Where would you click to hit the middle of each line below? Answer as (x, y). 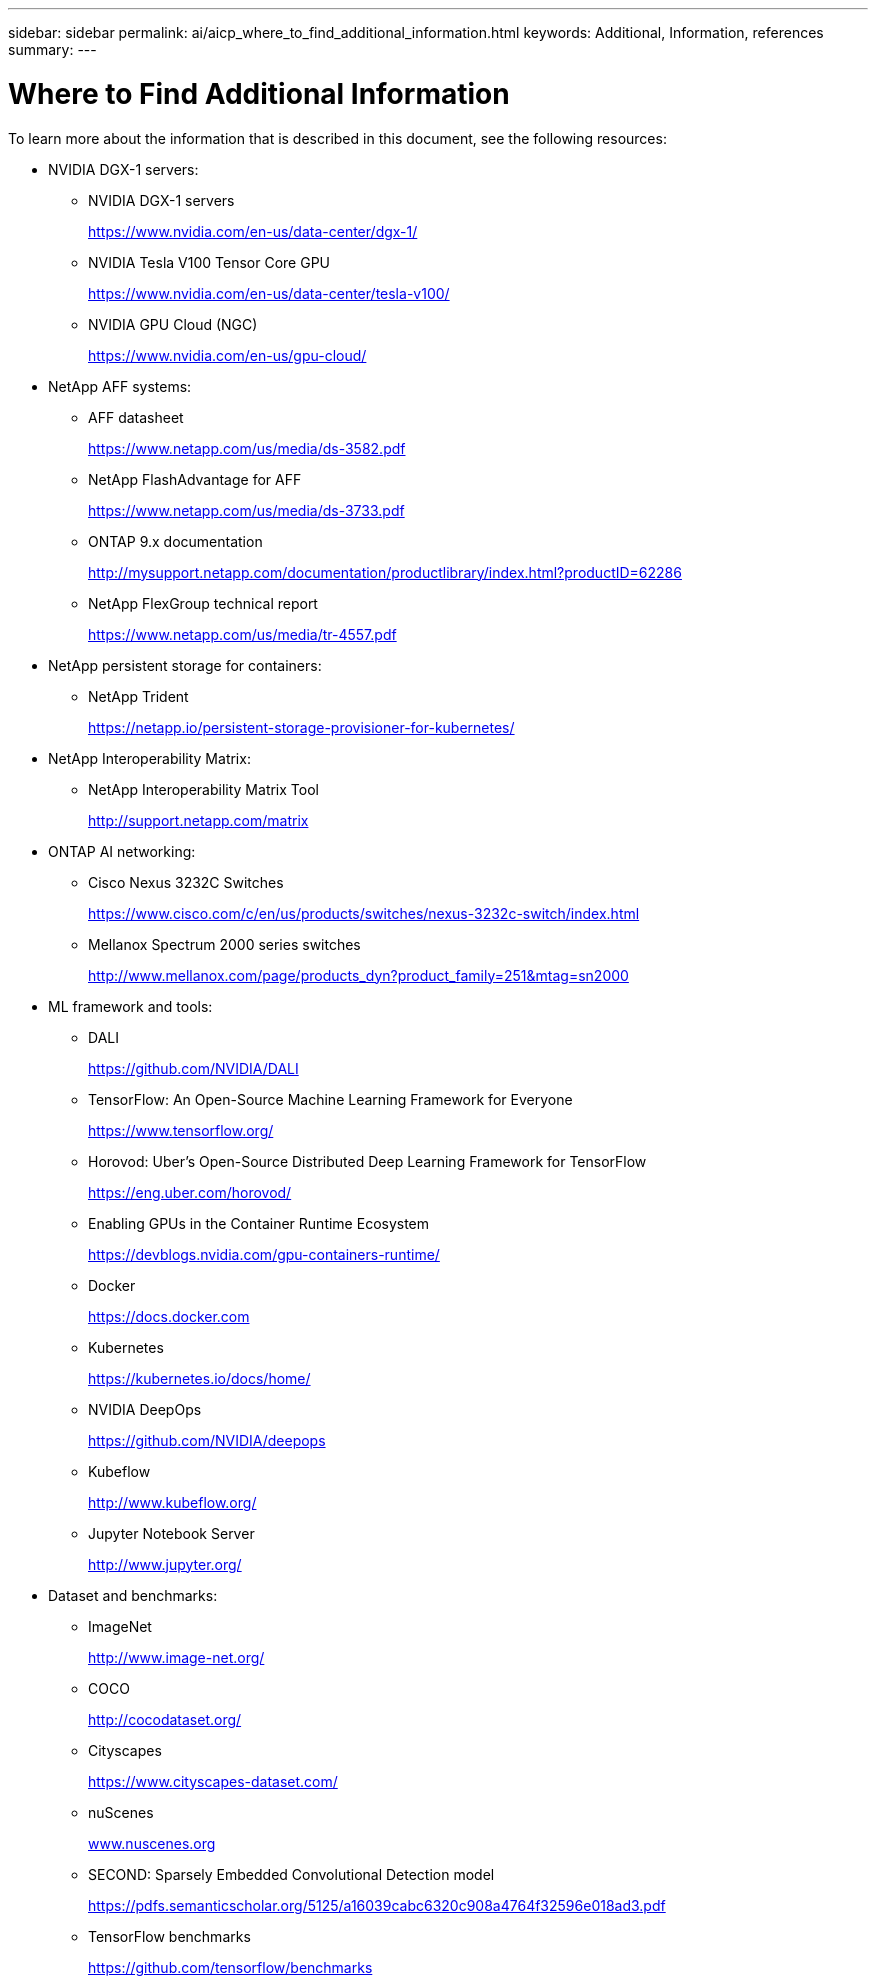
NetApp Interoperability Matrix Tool (203, 789)
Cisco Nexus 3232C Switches (186, 882)
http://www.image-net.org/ (176, 1657)
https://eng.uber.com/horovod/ (190, 1192)
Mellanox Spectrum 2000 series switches (224, 944)
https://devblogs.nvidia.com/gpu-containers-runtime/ (264, 1254)
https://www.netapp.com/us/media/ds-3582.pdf (247, 448)
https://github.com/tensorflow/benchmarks (230, 1967)
